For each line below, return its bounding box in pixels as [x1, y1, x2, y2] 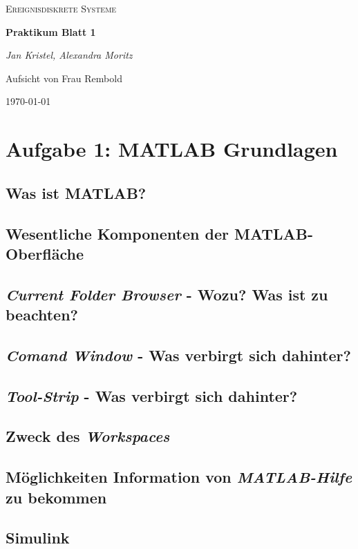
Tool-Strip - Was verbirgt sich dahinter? [6, 385, 298, 406]
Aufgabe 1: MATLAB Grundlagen [6, 135, 338, 163]
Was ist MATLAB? [6, 182, 147, 203]
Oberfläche [6, 242, 84, 264]
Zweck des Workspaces [6, 425, 170, 447]
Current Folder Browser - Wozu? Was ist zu [6, 283, 328, 305]
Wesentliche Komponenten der [6, 222, 229, 244]
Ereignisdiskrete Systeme [6, 1, 117, 15]
